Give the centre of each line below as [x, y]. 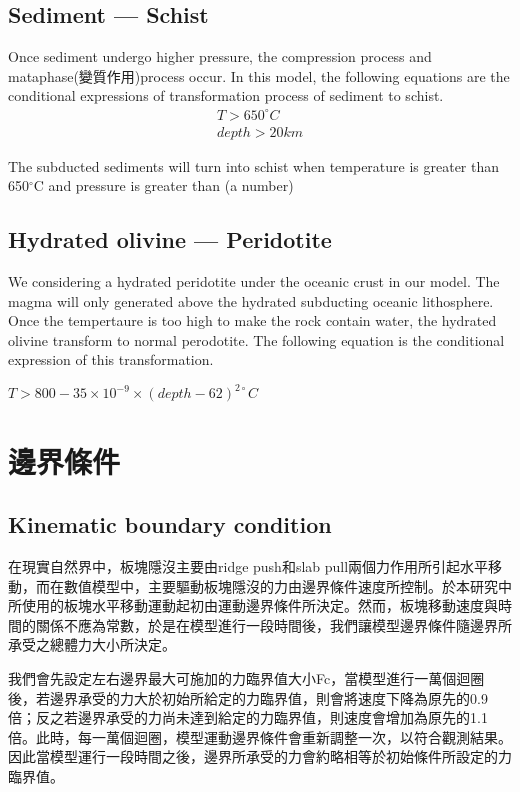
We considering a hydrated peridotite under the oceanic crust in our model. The [254, 280]
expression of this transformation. [111, 359]
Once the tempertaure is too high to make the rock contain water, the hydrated [252, 320]
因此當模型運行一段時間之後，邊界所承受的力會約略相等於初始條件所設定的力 [260, 756]
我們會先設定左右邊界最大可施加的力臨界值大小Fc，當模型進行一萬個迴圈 [246, 677]
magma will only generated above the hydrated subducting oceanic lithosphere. [251, 300]
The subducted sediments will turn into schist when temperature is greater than [254, 165]
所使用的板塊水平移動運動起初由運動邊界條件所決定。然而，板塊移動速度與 [253, 605]
